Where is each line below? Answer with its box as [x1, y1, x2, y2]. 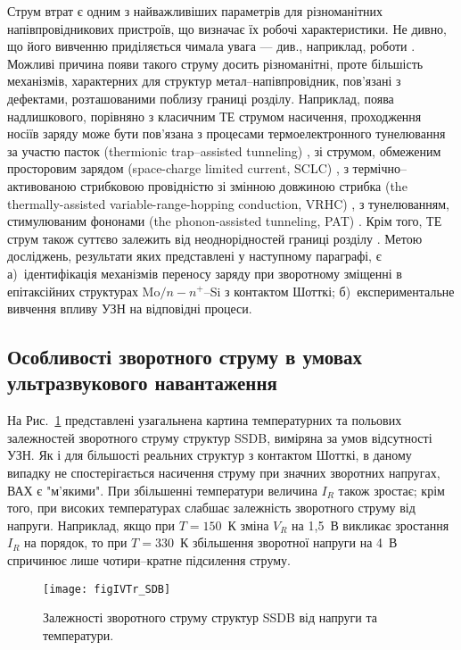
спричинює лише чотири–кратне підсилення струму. [7, 551, 291, 570]
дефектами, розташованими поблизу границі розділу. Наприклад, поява [7, 88, 394, 107]
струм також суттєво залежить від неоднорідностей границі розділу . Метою [7, 229, 423, 247]
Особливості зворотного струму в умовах [7, 343, 363, 371]
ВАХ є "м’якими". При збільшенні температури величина [7, 480, 317, 499]
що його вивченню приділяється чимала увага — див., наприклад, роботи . [7, 37, 416, 55]
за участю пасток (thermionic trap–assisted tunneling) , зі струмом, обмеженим [7, 141, 441, 160]
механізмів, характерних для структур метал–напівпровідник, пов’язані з [7, 71, 401, 90]
